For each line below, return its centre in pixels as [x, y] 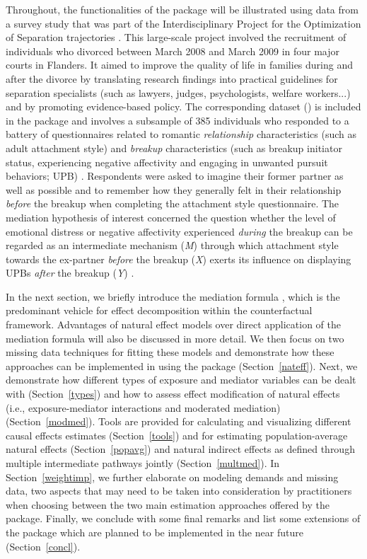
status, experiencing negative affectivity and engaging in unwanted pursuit [167, 162]
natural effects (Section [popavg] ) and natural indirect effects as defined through [180, 449]
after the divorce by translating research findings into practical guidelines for [172, 78]
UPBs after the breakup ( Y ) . [70, 273]
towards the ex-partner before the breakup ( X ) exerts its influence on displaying [179, 259]
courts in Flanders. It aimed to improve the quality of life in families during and [180, 65]
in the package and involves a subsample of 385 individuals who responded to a [177, 120]
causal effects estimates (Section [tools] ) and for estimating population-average [177, 435]
